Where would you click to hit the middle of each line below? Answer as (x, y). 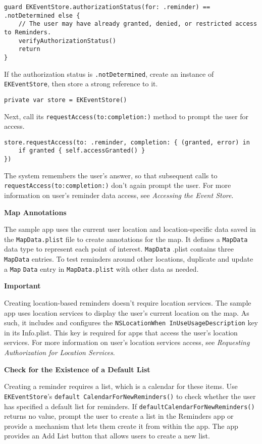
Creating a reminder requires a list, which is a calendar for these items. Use (121, 386)
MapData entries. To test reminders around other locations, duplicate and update (129, 259)
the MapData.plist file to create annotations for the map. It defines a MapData (126, 239)
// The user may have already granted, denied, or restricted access (138, 24)
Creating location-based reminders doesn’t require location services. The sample (128, 303)
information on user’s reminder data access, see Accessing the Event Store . (119, 195)
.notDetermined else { (42, 15)
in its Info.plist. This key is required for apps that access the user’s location (121, 332)
